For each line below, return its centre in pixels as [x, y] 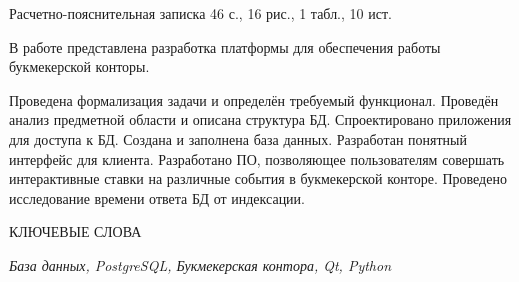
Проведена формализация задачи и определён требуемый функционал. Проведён [254, 99]
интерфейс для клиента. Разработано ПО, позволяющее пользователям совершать [257, 158]
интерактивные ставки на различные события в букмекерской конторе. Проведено [258, 178]
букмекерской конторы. [79, 66]
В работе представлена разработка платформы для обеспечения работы [225, 46]
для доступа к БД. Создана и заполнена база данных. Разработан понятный [238, 138]
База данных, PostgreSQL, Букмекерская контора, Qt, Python [200, 264]
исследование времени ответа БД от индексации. [157, 197]
